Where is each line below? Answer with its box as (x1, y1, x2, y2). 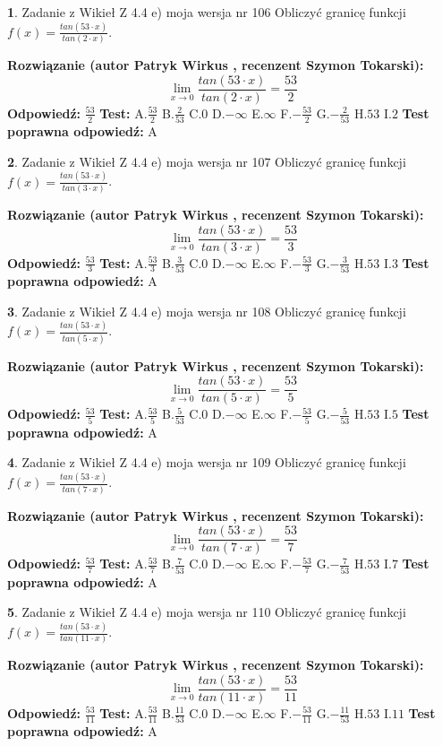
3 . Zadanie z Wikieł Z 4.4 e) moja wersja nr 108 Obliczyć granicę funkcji (7, 301, 406, 320)
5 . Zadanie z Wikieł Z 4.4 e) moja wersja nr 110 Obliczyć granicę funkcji (7, 603, 406, 621)
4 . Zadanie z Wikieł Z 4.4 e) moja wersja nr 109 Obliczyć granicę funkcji (7, 453, 406, 472)
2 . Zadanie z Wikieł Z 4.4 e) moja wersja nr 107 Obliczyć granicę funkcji (7, 152, 406, 170)
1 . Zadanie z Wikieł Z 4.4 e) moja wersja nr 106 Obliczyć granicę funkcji (7, 3, 406, 21)
